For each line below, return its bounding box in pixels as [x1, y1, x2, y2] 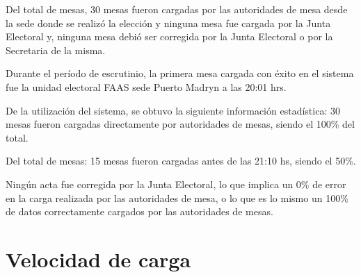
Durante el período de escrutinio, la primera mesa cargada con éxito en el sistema [6, 66, 354, 81]
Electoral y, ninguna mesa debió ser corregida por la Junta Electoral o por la [6, 29, 333, 44]
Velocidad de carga [6, 244, 191, 273]
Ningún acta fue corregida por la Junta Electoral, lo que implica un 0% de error [6, 176, 346, 191]
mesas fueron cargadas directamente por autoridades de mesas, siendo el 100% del [6, 117, 355, 131]
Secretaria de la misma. [6, 42, 106, 57]
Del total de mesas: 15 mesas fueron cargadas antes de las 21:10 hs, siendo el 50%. [6, 153, 356, 168]
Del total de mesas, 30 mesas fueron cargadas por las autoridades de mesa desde [6, 2, 348, 16]
